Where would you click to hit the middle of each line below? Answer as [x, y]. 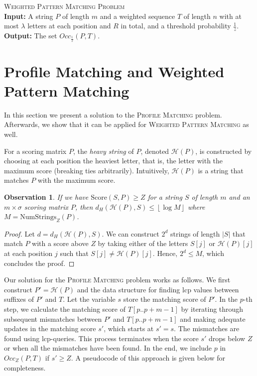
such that [74, 253]
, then [84, 206]
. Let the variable [89, 299]
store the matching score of [165, 299]
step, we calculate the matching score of [65, 309]
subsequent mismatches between [53, 318]
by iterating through [212, 309]
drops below [227, 338]
